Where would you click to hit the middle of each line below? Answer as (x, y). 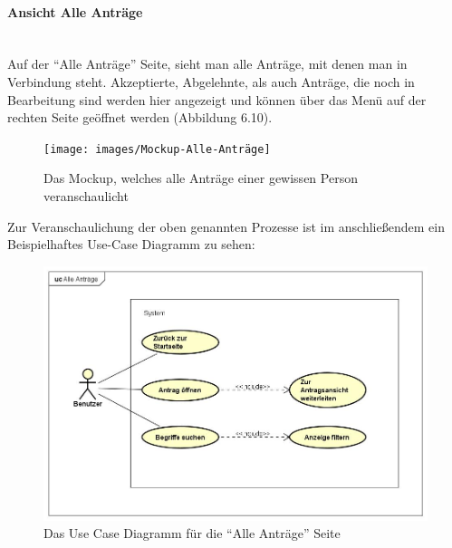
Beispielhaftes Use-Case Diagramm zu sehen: (131, 244)
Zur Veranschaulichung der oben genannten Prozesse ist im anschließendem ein (226, 226)
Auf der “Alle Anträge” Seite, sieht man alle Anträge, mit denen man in (207, 64)
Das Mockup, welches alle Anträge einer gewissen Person (201, 178)
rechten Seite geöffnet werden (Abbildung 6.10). (140, 117)
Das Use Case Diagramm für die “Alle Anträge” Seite (192, 533)
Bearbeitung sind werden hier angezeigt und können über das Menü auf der (217, 99)
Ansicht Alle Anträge (75, 11)
